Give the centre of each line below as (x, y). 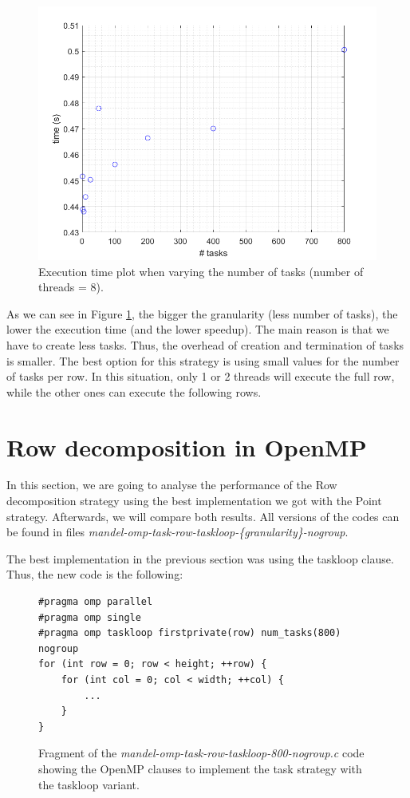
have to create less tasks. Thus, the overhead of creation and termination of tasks (205, 344)
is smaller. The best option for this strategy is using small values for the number (203, 360)
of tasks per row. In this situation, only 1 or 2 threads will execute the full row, (201, 376)
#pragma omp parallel (96, 602)
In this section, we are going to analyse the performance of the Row (172, 485)
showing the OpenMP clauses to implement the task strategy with (200, 768)
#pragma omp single (90, 617)
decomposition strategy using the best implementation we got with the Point (194, 501)
